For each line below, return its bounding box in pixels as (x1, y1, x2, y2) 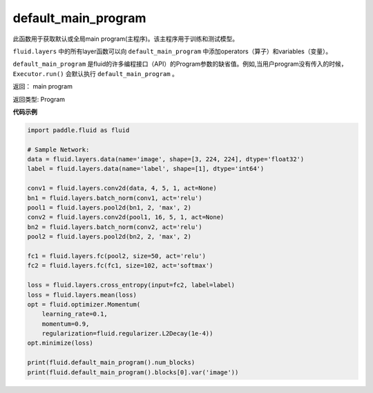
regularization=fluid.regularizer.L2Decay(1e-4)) (41, 329, 213, 338)
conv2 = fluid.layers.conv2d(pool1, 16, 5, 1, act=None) (27, 213, 224, 221)
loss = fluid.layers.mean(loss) (27, 291, 137, 299)
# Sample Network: (27, 145, 90, 154)
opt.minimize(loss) (27, 339, 93, 347)
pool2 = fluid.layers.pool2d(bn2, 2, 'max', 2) (27, 232, 191, 241)
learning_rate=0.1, (41, 310, 108, 318)
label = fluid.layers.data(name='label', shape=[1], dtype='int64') (27, 165, 265, 173)
